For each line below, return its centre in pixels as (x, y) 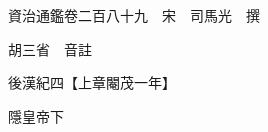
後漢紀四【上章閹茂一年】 (91, 82)
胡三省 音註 (49, 48)
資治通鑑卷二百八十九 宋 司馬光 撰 (133, 15)
